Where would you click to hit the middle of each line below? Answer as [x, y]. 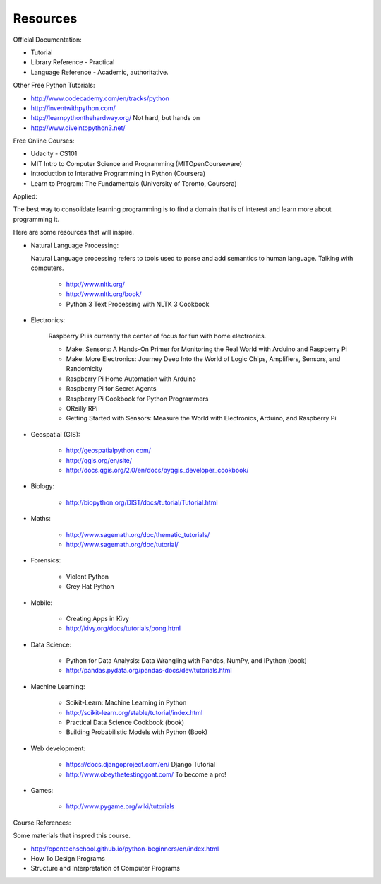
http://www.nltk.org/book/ [104, 294]
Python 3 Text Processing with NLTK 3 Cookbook [138, 304]
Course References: [42, 823]
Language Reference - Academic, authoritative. [99, 72]
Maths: [41, 519]
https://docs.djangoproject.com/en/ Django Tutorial [140, 765]
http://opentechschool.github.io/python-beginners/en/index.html [125, 849]
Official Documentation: [48, 40]
